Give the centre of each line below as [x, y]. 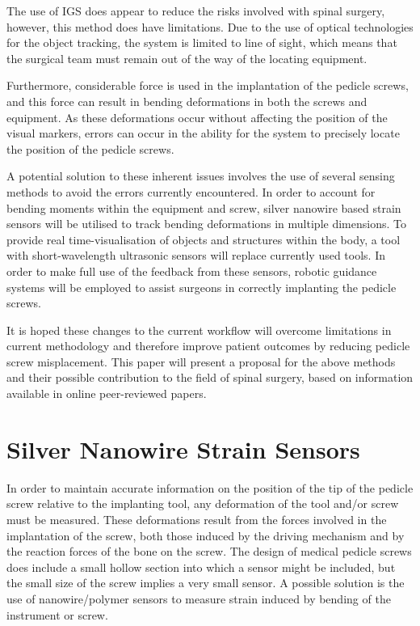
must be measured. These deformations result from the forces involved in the [197, 519]
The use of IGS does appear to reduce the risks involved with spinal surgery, [196, 11]
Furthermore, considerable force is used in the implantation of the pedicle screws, [208, 85]
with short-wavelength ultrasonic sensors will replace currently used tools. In [196, 255]
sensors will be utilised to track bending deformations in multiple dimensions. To [206, 224]
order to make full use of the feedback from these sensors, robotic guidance [192, 271]
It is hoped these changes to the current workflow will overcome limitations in [199, 330]
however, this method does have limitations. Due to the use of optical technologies [210, 26]
